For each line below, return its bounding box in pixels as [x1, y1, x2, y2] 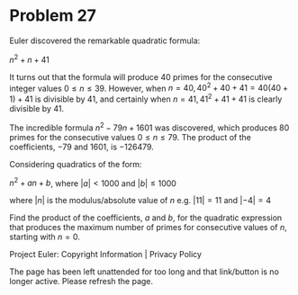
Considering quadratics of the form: [9, 158, 142, 169]
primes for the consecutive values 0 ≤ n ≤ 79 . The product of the [9, 131, 252, 142]
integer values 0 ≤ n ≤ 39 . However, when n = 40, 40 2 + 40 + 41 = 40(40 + [9, 81, 289, 94]
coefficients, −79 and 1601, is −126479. [9, 141, 155, 152]
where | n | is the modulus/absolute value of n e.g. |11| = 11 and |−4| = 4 [9, 195, 272, 206]
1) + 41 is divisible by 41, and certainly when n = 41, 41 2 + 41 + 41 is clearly [9, 92, 283, 104]
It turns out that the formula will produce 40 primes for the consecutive [9, 71, 273, 82]
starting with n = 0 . [9, 231, 81, 243]
